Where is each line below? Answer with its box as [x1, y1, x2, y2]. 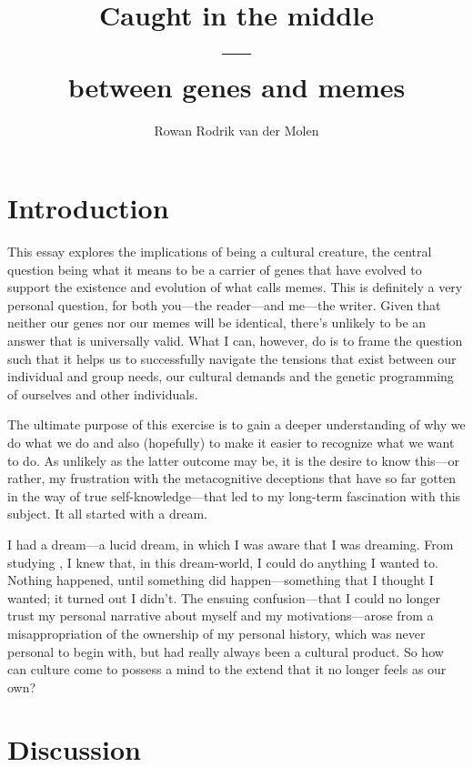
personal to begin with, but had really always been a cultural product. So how [7, 641, 444, 661]
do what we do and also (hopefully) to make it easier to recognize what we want [7, 432, 455, 451]
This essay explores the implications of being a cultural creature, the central [7, 242, 432, 261]
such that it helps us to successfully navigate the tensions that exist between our [7, 348, 457, 368]
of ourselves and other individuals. [7, 384, 198, 403]
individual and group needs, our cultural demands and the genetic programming [7, 367, 454, 386]
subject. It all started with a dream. [7, 504, 207, 523]
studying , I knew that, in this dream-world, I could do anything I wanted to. [7, 552, 438, 571]
